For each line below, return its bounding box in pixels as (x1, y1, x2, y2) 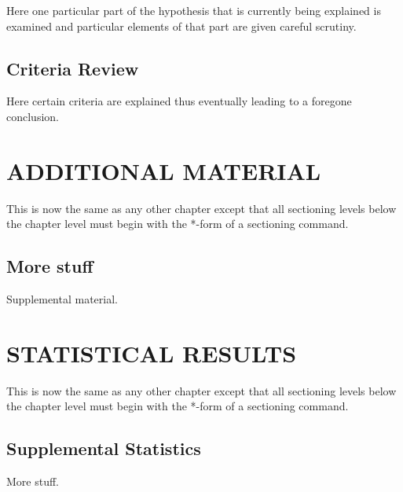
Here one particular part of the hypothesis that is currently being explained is (6, 2, 381, 18)
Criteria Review (6, 56, 139, 80)
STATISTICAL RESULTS (6, 336, 297, 369)
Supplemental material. (6, 291, 119, 307)
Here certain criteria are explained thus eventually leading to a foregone (6, 93, 352, 109)
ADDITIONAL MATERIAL (6, 154, 321, 186)
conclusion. (6, 108, 59, 124)
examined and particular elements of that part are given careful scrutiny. (6, 17, 357, 34)
